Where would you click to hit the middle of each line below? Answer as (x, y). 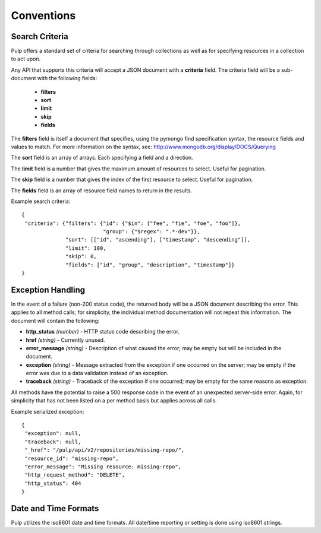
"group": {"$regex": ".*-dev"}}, (152, 232)
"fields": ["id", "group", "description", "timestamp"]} (150, 265)
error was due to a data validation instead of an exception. (97, 373)
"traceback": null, (53, 442)
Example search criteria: (41, 201)
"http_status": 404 (53, 483)
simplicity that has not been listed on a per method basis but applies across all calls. (114, 401)
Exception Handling (48, 290)
